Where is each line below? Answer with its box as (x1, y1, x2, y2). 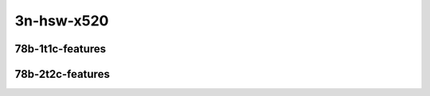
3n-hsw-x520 (14, 12, 109, 29)
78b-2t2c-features (14, 67, 111, 81)
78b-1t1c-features (14, 42, 107, 56)
